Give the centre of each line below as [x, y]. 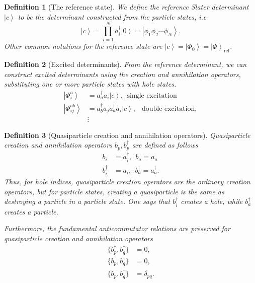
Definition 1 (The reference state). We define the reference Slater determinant [126, 7]
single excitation [152, 95]
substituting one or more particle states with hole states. [90, 84]
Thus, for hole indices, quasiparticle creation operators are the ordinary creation [127, 182]
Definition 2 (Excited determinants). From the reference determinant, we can [125, 64]
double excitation [168, 109]
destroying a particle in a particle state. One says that [87, 201]
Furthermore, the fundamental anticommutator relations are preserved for [117, 228]
